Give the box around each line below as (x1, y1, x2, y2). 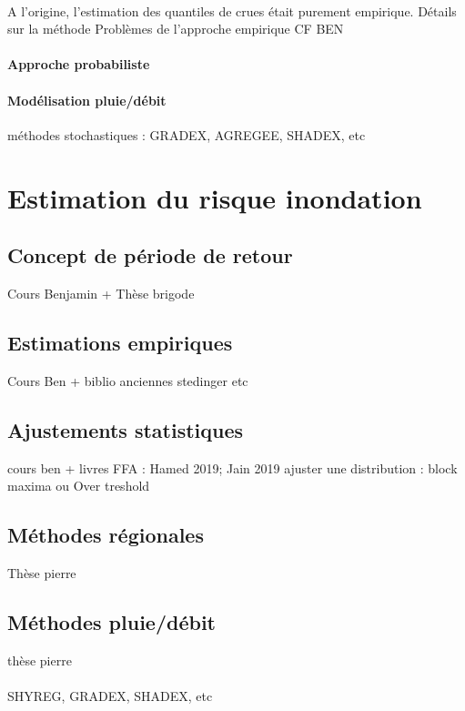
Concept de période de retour (7, 241, 293, 269)
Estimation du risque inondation (7, 178, 422, 216)
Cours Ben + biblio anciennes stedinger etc (7, 371, 248, 390)
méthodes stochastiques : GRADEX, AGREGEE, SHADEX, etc (7, 125, 366, 144)
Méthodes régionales (7, 521, 204, 549)
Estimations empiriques (7, 328, 233, 356)
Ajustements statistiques (7, 415, 244, 443)
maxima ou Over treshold (7, 476, 150, 495)
